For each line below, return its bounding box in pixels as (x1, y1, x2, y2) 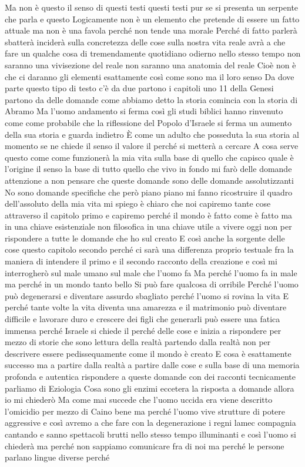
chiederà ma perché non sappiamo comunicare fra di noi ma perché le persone (5, 439, 284, 452)
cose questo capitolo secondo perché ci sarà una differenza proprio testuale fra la (5, 243, 294, 256)
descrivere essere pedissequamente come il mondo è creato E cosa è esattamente (5, 347, 291, 359)
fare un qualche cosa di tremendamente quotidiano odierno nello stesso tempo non (5, 47, 301, 59)
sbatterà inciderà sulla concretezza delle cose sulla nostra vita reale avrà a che (5, 35, 286, 48)
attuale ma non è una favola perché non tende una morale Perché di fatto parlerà (5, 24, 297, 37)
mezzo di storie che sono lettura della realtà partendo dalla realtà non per (5, 336, 271, 348)
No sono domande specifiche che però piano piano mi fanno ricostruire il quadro (5, 186, 293, 198)
